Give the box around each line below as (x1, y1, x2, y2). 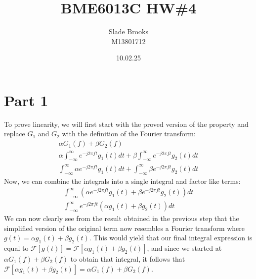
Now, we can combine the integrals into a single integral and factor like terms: (4, 175, 241, 186)
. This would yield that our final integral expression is (89, 232, 253, 243)
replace (4, 128, 25, 139)
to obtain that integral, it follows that (70, 253, 185, 264)
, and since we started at (147, 242, 222, 253)
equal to (4, 242, 29, 253)
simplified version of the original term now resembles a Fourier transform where (4, 223, 245, 233)
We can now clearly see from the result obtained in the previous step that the (4, 213, 239, 223)
